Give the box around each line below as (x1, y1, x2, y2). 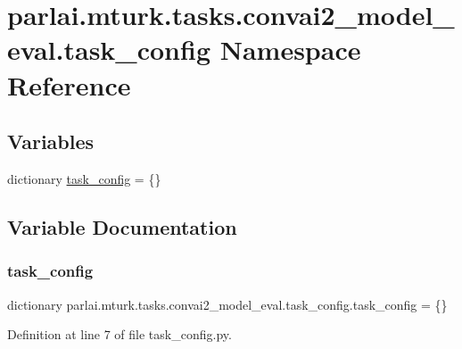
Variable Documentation (7, 212, 237, 240)
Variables (7, 128, 95, 155)
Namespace (219, 31, 361, 68)
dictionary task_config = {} (7, 169, 161, 187)
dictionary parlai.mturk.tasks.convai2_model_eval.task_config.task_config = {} (7, 295, 448, 313)
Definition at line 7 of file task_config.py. (7, 325, 232, 344)
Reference (7, 66, 131, 103)
